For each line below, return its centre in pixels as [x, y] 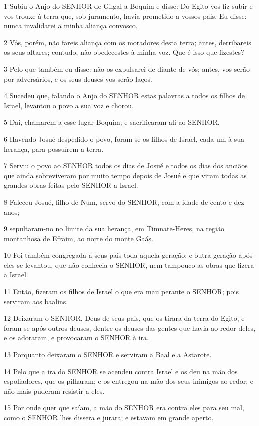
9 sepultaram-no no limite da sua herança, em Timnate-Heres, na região [114, 229]
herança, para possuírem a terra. [54, 149]
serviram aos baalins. [36, 301]
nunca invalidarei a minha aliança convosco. [71, 26]
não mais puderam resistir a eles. [54, 391]
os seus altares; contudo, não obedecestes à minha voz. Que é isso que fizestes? [124, 52]
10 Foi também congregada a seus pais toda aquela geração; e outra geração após [128, 255]
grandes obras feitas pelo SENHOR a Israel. [71, 185]
